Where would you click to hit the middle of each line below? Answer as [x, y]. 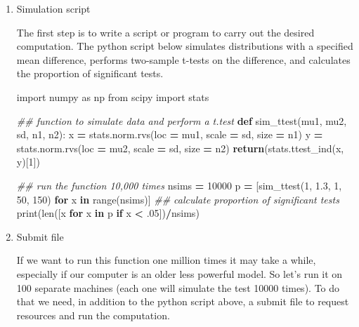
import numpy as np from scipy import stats [113, 96]
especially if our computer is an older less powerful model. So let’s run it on [179, 273]
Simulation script [53, 8]
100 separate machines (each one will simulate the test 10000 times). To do [178, 287]
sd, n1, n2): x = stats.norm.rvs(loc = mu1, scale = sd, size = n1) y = [170, 134]
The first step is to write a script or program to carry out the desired [165, 32]
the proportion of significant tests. [90, 73]
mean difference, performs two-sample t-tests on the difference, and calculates [183, 59]
